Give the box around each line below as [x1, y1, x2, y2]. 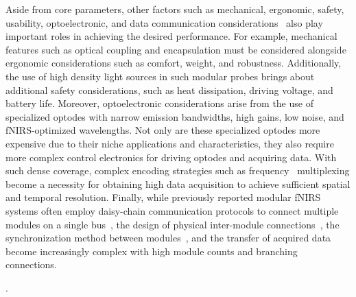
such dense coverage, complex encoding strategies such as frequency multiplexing [5, 163, 350, 178]
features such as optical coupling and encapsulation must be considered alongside [5, 42, 346, 56]
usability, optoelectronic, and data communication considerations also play [5, 15, 323, 29]
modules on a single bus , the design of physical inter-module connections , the [5, 217, 340, 231]
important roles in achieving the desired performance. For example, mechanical [5, 29, 337, 43]
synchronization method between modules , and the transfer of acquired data [5, 230, 331, 245]
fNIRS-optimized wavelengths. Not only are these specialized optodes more [5, 123, 320, 137]
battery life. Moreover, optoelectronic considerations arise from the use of [5, 96, 313, 110]
